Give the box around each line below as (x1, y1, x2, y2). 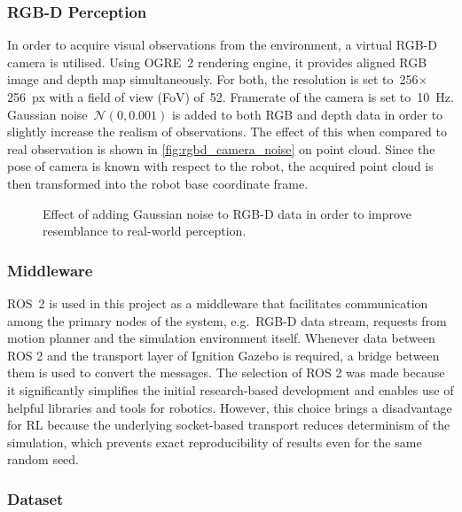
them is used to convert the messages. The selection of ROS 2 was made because (7, 363, 445, 382)
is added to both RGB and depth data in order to (171, 105, 443, 123)
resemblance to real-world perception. (43, 221, 247, 240)
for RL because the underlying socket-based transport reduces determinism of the (7, 415, 450, 434)
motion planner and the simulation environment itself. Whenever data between (7, 329, 435, 347)
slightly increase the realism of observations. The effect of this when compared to (7, 122, 448, 141)
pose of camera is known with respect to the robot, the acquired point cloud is (7, 157, 434, 175)
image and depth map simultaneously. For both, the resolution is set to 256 (7, 70, 419, 89)
